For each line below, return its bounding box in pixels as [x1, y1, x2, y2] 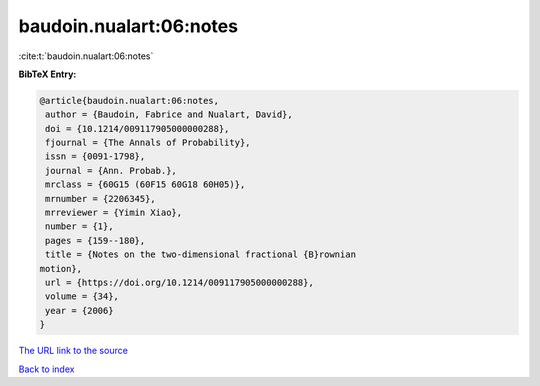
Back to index [18, 363, 75, 375]
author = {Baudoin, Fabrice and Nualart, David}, [45, 109, 294, 120]
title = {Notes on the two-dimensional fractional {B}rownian [45, 249, 357, 260]
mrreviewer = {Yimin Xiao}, [45, 207, 183, 219]
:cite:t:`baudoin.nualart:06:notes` [18, 50, 154, 62]
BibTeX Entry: [18, 68, 77, 80]
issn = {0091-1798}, [45, 151, 146, 162]
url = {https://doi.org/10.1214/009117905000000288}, [45, 277, 314, 288]
